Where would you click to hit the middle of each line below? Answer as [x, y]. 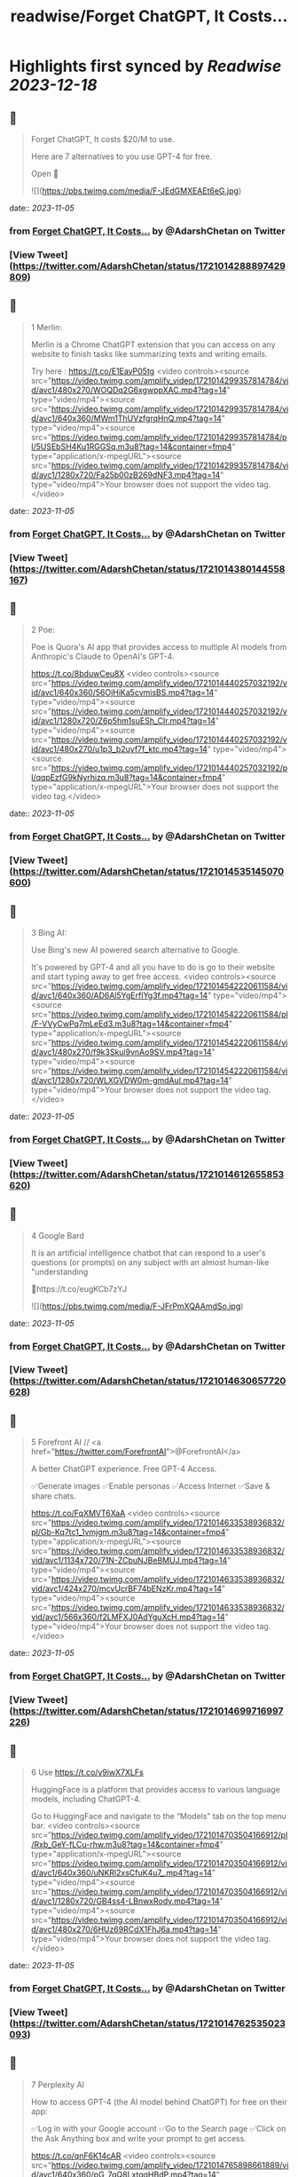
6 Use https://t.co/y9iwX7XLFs [87, 1772]
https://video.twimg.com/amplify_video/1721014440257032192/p [170, 768]
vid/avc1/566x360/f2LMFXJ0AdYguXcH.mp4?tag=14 [128, 1617]
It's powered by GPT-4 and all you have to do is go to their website [153, 967]
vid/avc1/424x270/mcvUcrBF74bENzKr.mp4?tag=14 [126, 1589]
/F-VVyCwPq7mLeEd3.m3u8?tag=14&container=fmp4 [129, 1024]
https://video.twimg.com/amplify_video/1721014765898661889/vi [170, 2165]
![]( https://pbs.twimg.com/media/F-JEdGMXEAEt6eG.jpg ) [136, 191]
